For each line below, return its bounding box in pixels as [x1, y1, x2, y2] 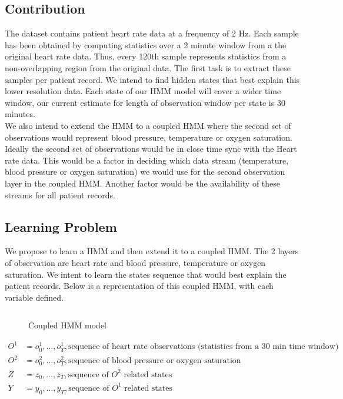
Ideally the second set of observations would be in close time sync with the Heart [5, 142, 297, 155]
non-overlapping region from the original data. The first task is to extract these [5, 61, 291, 74]
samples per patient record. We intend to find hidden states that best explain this [5, 73, 300, 85]
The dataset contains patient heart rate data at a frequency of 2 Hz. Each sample [5, 27, 299, 39]
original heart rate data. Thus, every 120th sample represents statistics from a [5, 50, 287, 62]
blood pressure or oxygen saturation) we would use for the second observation [5, 165, 285, 178]
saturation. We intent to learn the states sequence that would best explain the [5, 268, 287, 280]
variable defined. [5, 291, 64, 303]
